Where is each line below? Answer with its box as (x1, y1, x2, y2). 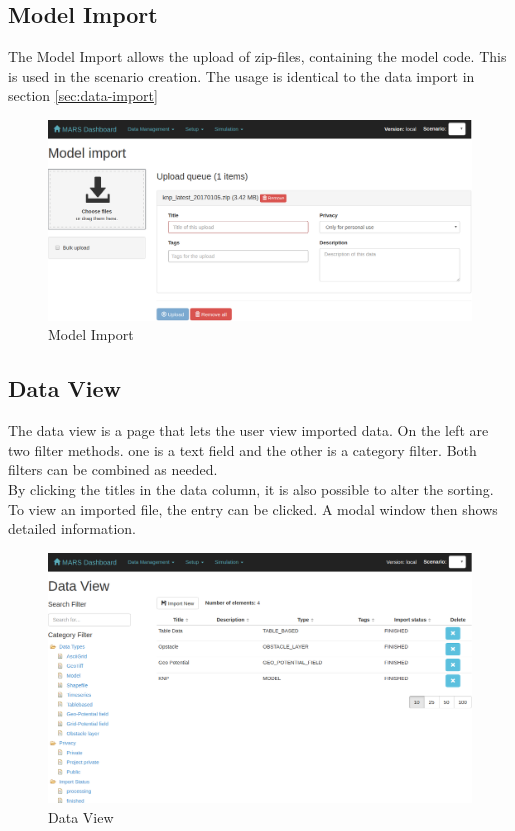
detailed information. (8, 518, 137, 539)
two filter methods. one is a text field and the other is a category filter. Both (8, 439, 477, 460)
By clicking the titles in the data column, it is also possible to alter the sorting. (8, 478, 494, 499)
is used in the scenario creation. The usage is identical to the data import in (8, 65, 475, 86)
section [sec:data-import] (8, 85, 158, 106)
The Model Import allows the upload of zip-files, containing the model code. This (8, 46, 507, 67)
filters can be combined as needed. (8, 459, 218, 480)
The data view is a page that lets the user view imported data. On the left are (8, 420, 489, 441)
